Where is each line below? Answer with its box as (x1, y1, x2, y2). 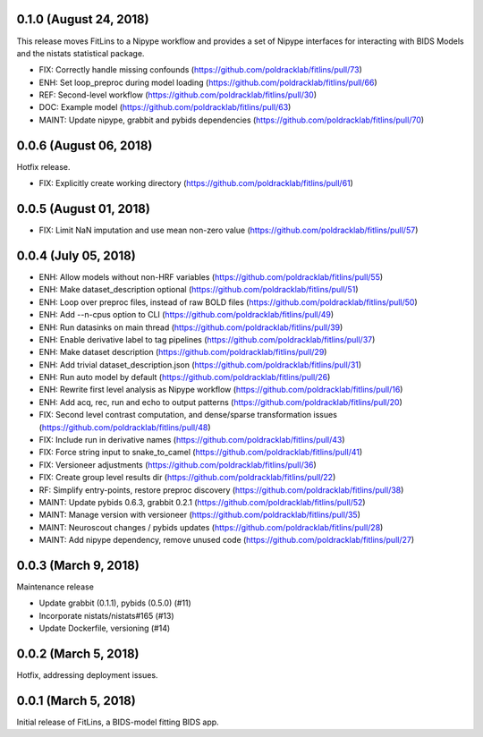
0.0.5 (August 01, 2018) (16, 201, 151, 216)
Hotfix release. (16, 161, 71, 172)
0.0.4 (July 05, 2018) (16, 248, 136, 263)
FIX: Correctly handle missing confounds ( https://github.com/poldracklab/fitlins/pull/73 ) (38, 64, 362, 75)
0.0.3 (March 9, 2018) (16, 557, 140, 572)
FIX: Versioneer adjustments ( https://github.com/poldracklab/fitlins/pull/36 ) (38, 459, 317, 470)
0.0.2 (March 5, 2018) (16, 647, 140, 662)
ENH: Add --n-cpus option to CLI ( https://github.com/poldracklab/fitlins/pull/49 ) (38, 309, 335, 320)
